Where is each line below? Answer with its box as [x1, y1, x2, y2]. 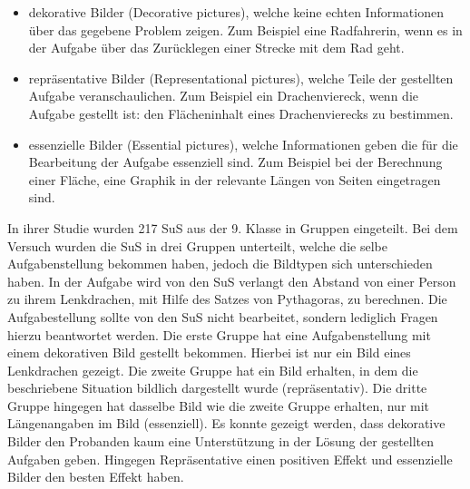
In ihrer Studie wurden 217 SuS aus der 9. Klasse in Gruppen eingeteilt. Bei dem [7, 218, 458, 237]
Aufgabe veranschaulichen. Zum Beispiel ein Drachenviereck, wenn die [28, 86, 418, 105]
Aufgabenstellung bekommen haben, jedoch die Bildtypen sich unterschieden [7, 254, 433, 273]
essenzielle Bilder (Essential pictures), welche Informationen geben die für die [28, 134, 458, 153]
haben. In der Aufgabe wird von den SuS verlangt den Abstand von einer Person [7, 271, 456, 290]
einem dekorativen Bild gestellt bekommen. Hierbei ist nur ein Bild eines [7, 343, 411, 362]
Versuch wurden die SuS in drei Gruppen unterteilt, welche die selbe [7, 236, 387, 255]
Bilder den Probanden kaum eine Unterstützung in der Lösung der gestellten [7, 432, 435, 451]
